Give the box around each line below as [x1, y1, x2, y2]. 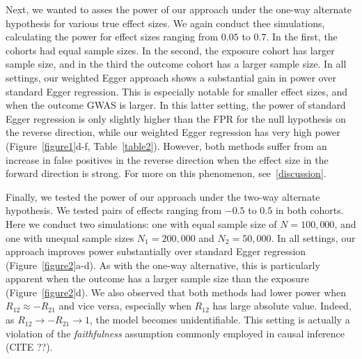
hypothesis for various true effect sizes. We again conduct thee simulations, [6, 15, 325, 30]
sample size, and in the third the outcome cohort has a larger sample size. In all [6, 56, 347, 71]
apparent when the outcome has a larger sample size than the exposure [6, 271, 309, 286]
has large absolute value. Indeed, [212, 298, 352, 313]
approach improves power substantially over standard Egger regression [6, 244, 306, 259]
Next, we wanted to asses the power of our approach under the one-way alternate [6, 2, 352, 16]
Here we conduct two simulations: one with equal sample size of [6, 216, 277, 231]
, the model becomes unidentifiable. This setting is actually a [90, 312, 350, 327]
